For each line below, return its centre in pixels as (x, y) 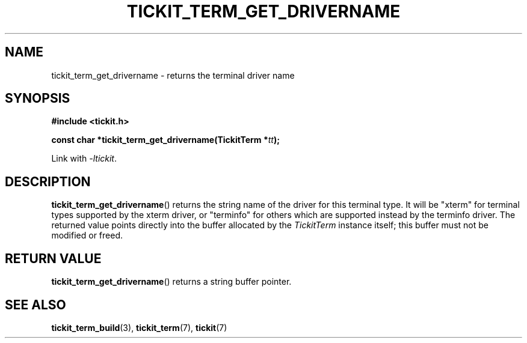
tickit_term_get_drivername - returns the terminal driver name (173, 75)
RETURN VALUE (53, 258)
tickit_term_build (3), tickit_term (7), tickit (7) (139, 327)
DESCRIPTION (48, 181)
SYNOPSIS (38, 99)
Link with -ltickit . (84, 159)
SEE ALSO (35, 305)
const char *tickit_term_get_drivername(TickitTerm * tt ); (165, 140)
